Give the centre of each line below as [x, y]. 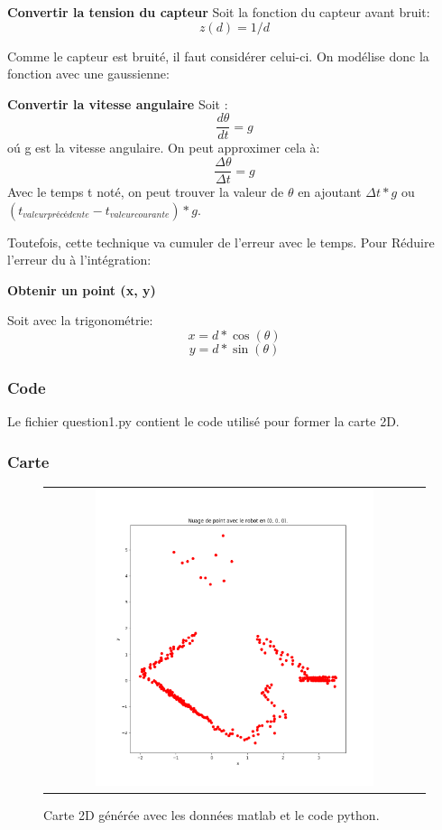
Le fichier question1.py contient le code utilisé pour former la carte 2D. [203, 421]
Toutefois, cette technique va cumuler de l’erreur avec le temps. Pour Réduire [221, 242]
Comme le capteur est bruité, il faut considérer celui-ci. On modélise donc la [218, 56]
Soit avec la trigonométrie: [80, 320]
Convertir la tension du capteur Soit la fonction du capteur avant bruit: [219, 12]
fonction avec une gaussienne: [88, 74]
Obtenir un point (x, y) [82, 289]
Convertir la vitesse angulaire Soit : [118, 103]
